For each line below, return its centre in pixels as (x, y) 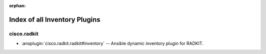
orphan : (17, 6)
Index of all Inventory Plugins (55, 19)
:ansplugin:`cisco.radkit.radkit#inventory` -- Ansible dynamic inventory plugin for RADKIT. (113, 43)
